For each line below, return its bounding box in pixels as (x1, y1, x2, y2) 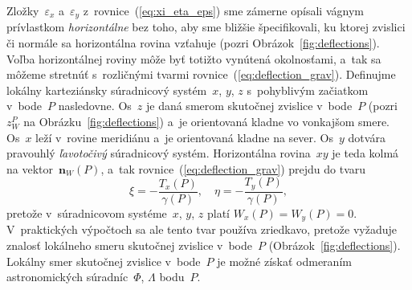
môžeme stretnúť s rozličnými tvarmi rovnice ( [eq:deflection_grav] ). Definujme (6, 66, 396, 83)
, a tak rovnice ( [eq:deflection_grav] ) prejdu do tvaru (100, 160, 366, 177)
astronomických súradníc (6, 268, 128, 285)
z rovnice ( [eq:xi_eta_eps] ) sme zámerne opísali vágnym (83, 2, 364, 18)
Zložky (6, 2, 39, 18)
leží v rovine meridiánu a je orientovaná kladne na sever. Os (35, 129, 334, 145)
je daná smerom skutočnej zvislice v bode (145, 97, 353, 114)
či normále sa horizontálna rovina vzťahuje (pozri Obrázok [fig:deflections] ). (6, 35, 380, 51)
